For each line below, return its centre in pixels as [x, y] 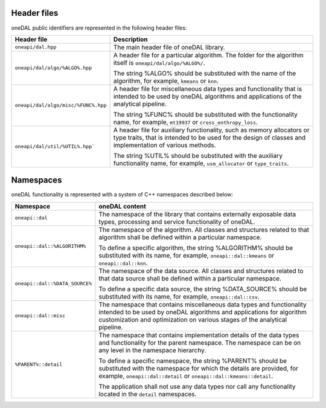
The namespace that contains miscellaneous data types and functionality [203, 304]
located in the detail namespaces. [148, 394]
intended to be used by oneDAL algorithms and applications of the [207, 96]
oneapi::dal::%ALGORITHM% [50, 246]
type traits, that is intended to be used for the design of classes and [209, 137]
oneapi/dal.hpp [36, 47]
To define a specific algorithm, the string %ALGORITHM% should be [196, 248]
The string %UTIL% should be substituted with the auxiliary [198, 155]
